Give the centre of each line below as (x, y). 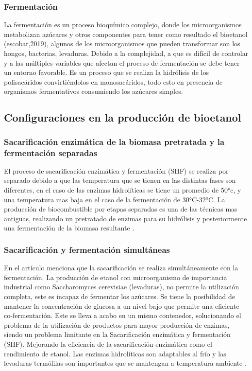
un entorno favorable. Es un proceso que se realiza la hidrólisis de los (107, 72)
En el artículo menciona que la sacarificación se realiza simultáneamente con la (121, 268)
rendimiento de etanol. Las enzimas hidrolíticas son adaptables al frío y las (115, 353)
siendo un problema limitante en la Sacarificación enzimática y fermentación (117, 334)
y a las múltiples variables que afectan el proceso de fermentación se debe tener (122, 62)
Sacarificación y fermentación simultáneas (87, 249)
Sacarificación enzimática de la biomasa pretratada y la (114, 141)
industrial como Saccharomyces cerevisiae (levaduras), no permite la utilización (122, 287)
